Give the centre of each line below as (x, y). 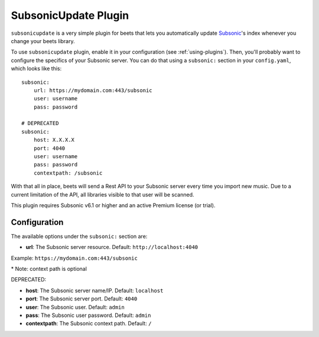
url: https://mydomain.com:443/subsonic (93, 90)
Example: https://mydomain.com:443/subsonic (74, 258)
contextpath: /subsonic (68, 173)
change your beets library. (43, 41)
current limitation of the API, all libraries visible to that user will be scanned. (102, 194)
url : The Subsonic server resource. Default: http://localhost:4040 (112, 247)
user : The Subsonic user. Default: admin (75, 307)
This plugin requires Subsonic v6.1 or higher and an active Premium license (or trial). (113, 205)
